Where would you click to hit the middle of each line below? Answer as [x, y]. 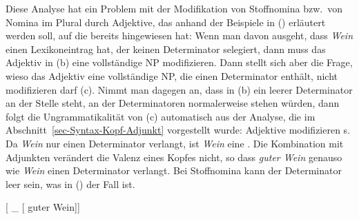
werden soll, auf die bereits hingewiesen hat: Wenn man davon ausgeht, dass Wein [179, 35]
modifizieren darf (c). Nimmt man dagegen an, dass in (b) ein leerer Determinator [179, 89]
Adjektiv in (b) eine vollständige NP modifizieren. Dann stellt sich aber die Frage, [179, 62]
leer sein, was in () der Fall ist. [70, 184]
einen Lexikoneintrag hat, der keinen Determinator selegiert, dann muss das [166, 49]
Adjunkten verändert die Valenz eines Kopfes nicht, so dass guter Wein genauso [174, 157]
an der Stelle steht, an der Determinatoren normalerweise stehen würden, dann [173, 103]
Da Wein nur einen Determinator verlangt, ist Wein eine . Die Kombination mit [175, 143]
